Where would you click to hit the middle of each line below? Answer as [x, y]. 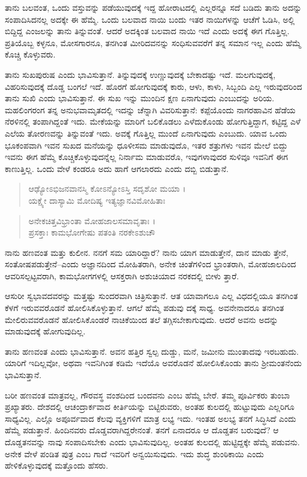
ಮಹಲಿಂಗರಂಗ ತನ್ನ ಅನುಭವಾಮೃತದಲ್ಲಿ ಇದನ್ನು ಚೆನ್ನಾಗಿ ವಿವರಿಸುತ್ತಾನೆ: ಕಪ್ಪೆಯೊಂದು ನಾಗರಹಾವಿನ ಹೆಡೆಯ [150, 109]
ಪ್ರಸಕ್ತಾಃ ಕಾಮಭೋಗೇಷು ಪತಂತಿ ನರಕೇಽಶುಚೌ [92, 232]
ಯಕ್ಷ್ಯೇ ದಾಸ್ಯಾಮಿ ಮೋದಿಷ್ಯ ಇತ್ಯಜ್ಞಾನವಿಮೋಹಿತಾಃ [97, 200]
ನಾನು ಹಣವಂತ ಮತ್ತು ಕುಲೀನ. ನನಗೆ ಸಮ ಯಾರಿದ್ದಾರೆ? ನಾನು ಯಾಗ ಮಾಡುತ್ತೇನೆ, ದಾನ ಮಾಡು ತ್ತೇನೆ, [147, 252]
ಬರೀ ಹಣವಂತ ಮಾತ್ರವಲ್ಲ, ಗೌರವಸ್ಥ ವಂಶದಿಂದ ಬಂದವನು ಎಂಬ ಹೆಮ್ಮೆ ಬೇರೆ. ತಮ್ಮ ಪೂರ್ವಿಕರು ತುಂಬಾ [148, 395]
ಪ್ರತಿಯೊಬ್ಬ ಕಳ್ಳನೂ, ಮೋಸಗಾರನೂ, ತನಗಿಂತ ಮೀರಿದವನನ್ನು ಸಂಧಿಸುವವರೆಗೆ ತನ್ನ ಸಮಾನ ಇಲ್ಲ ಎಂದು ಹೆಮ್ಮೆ [153, 42]
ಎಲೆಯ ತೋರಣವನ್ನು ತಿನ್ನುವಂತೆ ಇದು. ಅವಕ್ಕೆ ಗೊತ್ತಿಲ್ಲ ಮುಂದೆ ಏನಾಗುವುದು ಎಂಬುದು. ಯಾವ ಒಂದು [146, 133]
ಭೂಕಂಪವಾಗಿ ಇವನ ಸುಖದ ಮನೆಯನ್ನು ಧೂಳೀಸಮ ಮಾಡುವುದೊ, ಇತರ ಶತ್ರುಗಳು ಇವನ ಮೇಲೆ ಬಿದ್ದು [146, 145]
